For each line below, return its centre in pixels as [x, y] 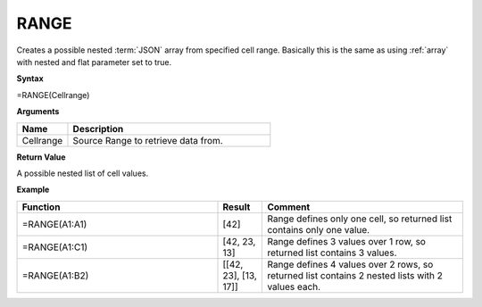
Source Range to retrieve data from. [148, 140]
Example [33, 190]
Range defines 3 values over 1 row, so [346, 241]
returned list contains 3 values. [332, 253]
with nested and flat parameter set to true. [94, 62]
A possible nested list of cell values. [83, 173]
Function [41, 207]
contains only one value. [319, 229]
